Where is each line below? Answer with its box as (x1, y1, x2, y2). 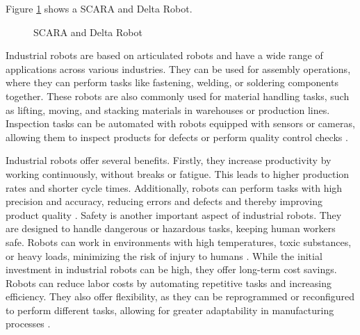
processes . (6, 316, 51, 331)
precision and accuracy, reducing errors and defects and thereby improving (6, 194, 322, 209)
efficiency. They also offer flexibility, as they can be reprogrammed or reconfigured (6, 289, 355, 304)
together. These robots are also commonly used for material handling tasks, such (6, 88, 350, 103)
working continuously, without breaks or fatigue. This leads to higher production (6, 166, 350, 181)
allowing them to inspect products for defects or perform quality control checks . (6, 129, 348, 144)
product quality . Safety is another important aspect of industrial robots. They (6, 207, 342, 222)
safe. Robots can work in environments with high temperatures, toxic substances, (6, 234, 352, 249)
